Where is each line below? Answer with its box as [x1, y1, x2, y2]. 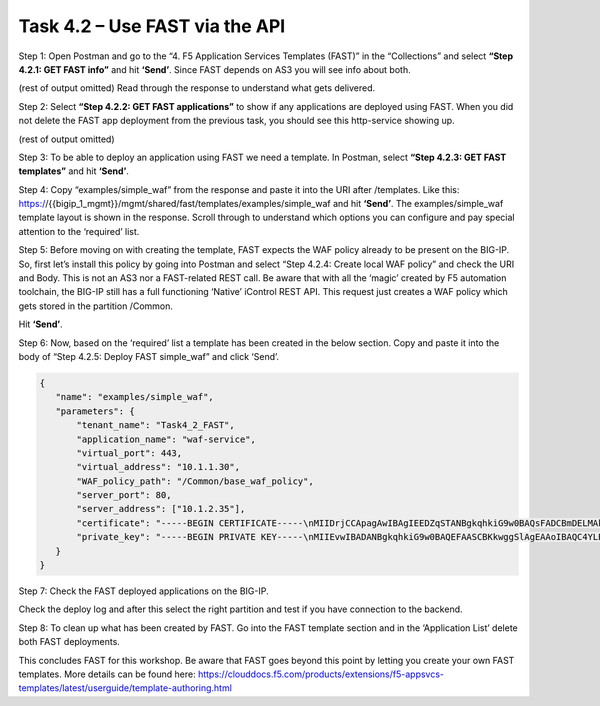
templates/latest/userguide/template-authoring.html [18, 682, 232, 694]
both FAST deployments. [18, 636, 120, 648]
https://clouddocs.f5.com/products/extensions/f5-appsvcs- [197, 668, 445, 680]
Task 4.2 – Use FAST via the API [18, 15, 286, 37]
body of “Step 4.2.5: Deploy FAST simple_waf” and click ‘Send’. [18, 350, 280, 362]
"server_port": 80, [76, 490, 172, 501]
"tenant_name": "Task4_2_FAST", [76, 420, 235, 431]
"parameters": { [55, 405, 135, 417]
